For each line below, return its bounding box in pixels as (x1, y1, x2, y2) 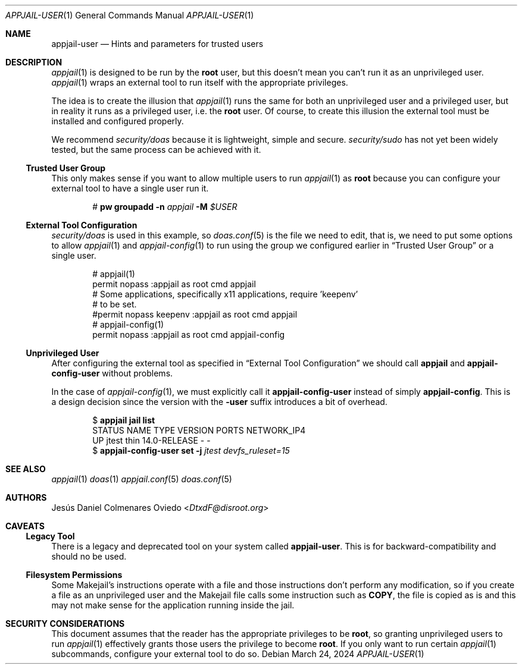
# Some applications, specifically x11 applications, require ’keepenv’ (92, 289, 358, 299)
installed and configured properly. (51, 116, 184, 126)
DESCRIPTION (5, 57, 62, 67)
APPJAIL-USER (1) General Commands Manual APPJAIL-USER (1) (5, 10, 254, 20)
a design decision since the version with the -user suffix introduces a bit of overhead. (51, 397, 387, 407)
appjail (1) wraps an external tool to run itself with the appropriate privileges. (51, 77, 348, 87)
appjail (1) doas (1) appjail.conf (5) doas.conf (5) (51, 474, 232, 484)
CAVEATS (5, 521, 45, 531)
